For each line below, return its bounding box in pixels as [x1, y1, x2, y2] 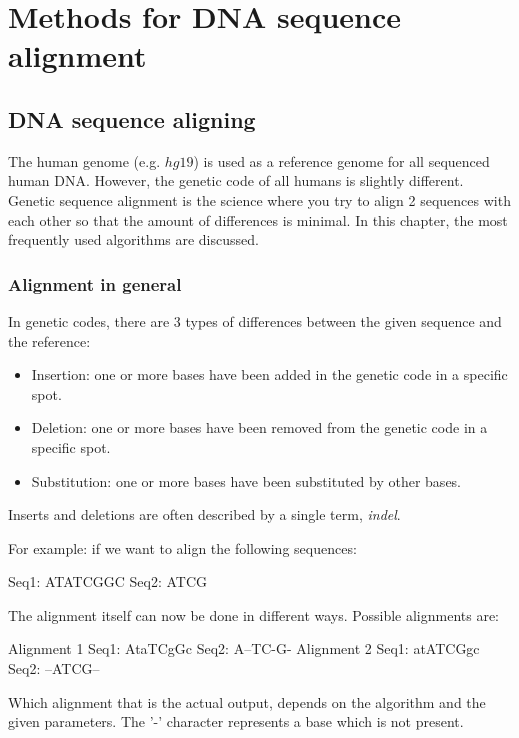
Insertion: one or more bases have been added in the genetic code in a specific [31, 364, 508, 385]
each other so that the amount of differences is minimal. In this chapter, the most [8, 209, 508, 230]
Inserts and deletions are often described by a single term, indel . [8, 504, 401, 525]
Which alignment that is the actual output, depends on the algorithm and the [8, 691, 486, 712]
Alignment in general [8, 271, 182, 296]
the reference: [8, 330, 91, 351]
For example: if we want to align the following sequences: [8, 537, 357, 558]
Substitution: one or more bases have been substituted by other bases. [31, 470, 462, 491]
